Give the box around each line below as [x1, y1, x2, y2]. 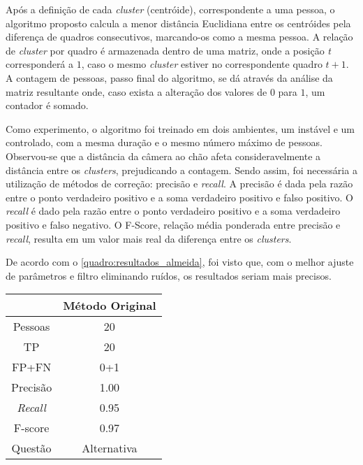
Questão [11, 440, 52, 457]
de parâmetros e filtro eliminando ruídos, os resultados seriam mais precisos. [6, 268, 332, 282]
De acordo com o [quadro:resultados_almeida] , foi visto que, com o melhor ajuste [6, 255, 354, 269]
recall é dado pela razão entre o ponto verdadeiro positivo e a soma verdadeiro [6, 203, 341, 218]
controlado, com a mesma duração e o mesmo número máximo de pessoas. [6, 135, 323, 150]
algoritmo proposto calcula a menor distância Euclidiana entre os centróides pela [6, 15, 351, 30]
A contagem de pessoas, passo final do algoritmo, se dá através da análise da [6, 70, 333, 85]
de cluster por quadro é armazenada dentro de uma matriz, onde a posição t [6, 43, 331, 57]
